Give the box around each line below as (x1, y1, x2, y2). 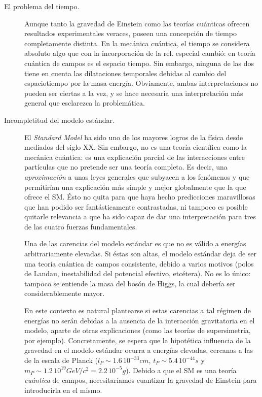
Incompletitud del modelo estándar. (4, 114, 115, 125)
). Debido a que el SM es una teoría (126, 365, 237, 375)
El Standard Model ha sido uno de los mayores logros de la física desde (24, 131, 243, 142)
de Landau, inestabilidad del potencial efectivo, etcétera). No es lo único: (24, 268, 251, 279)
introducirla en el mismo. (24, 384, 102, 395)
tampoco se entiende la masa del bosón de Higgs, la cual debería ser (24, 278, 236, 288)
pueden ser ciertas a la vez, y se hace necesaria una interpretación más (24, 87, 243, 98)
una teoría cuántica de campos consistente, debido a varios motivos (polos (24, 258, 254, 269)
